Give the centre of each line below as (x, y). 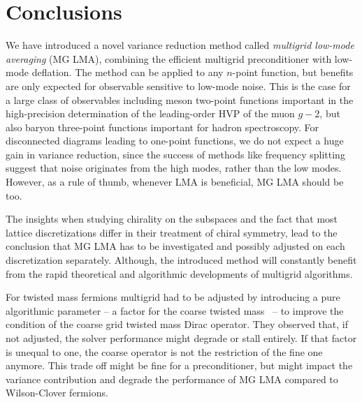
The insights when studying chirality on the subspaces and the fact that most (172, 219)
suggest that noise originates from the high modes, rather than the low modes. (174, 168)
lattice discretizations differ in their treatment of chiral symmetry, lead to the (172, 232)
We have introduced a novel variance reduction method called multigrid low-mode (180, 45)
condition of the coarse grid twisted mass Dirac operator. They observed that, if (177, 324)
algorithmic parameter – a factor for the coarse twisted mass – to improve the (175, 310)
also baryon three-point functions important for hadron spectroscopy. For (162, 127)
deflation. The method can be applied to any (128, 72)
